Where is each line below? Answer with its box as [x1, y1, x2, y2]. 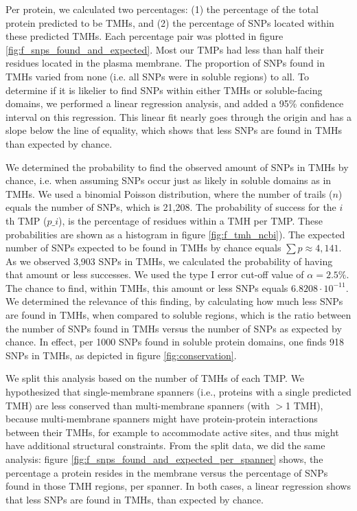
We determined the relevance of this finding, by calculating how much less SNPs [5, 294, 343, 308]
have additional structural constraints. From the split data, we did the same [5, 438, 325, 453]
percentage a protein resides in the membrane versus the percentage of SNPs [5, 465, 328, 479]
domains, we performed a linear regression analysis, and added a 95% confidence [5, 96, 344, 111]
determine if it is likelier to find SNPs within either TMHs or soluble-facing [5, 82, 323, 97]
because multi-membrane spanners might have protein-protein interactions [5, 411, 318, 426]
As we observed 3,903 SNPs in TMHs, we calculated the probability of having [5, 253, 333, 268]
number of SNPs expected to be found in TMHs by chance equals [5, 240, 281, 255]
